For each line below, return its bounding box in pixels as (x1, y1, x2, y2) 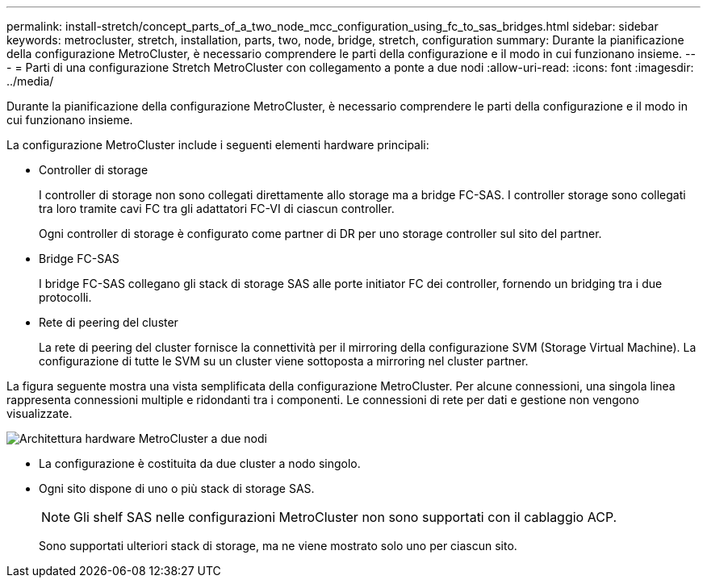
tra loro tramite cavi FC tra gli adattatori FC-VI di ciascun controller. (39, 202, 395, 215)
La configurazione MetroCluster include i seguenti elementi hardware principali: (6, 138, 429, 152)
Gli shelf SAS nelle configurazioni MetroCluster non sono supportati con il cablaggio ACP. (73, 509, 617, 525)
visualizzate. (6, 407, 73, 420)
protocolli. (39, 290, 92, 304)
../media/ (6, 74, 54, 88)
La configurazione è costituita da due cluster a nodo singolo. (39, 457, 361, 470)
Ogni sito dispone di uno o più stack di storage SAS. (39, 482, 315, 495)
